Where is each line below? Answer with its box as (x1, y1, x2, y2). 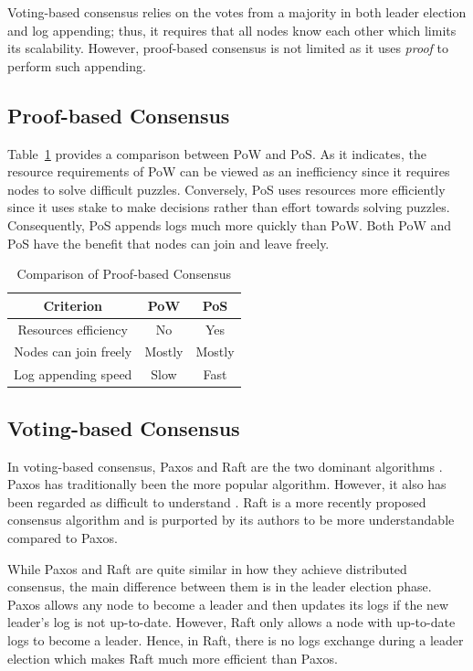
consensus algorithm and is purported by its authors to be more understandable (7, 510, 455, 529)
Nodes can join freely (14, 342, 132, 361)
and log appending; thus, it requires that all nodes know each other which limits (7, 20, 457, 39)
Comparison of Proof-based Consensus (16, 264, 231, 283)
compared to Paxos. (7, 527, 118, 547)
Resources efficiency (17, 319, 128, 338)
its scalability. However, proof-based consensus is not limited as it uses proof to (7, 38, 448, 58)
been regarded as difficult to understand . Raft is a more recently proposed (7, 492, 426, 511)
